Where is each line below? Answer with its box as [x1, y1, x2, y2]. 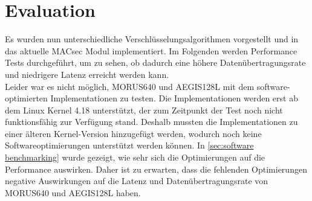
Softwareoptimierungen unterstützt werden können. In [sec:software [5, 139, 254, 152]
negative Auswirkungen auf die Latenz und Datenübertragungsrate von [5, 174, 268, 187]
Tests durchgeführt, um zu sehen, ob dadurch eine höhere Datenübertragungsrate [5, 56, 306, 69]
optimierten [5, 92, 48, 104]
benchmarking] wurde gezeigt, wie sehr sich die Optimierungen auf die [5, 151, 265, 164]
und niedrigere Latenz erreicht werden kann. [5, 68, 169, 80]
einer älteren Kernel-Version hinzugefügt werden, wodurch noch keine [5, 127, 262, 139]
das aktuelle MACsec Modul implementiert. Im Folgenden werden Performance [5, 44, 297, 57]
